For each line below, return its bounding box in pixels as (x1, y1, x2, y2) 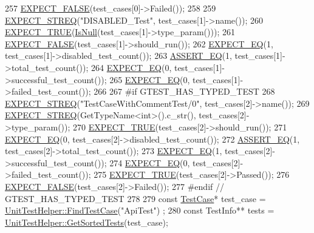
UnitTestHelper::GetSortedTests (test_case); (5, 215, 168, 228)
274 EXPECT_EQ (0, (109, 156, 190, 169)
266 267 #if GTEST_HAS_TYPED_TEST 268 (94, 85, 275, 98)
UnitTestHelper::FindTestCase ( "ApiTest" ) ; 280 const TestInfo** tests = (5, 204, 275, 217)
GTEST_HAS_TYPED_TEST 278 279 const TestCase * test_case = (5, 192, 266, 204)
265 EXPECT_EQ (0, (109, 73, 190, 86)
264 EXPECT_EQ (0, (91, 61, 172, 73)
